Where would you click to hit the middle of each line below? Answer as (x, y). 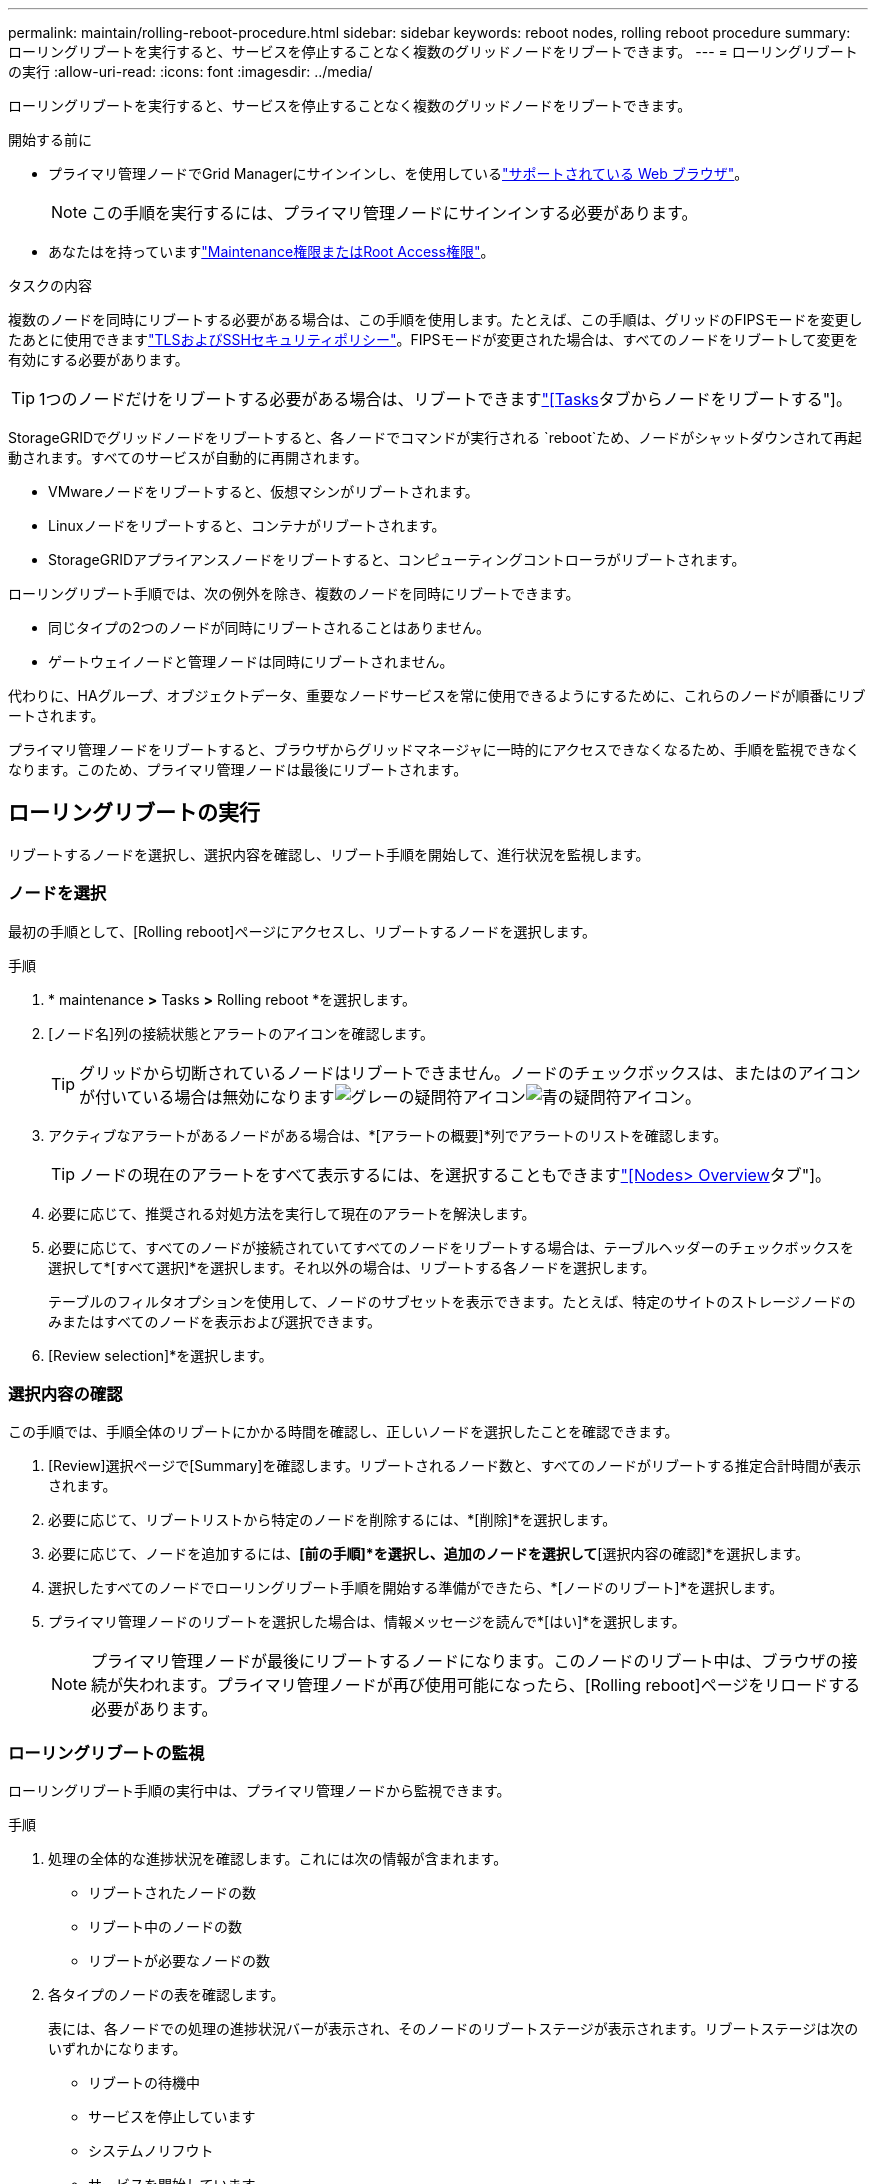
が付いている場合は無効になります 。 (390, 1096)
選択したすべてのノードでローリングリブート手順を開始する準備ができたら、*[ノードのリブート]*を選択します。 (416, 1588)
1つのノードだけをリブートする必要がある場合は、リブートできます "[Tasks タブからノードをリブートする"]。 (445, 399)
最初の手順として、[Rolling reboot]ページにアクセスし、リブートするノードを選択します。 (302, 931)
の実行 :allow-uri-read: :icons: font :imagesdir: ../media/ (190, 71)
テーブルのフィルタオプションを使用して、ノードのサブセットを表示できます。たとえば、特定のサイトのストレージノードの (452, 1301)
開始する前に (50, 139)
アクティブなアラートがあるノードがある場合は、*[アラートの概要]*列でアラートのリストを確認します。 (388, 1135)
